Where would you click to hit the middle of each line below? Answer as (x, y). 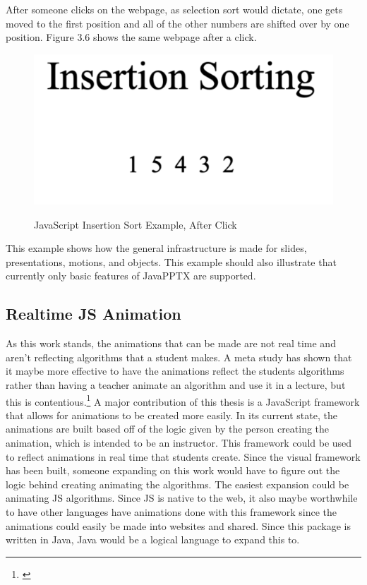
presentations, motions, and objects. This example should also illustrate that (171, 261)
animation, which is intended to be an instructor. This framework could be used (179, 442)
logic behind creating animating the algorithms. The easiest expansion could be (178, 484)
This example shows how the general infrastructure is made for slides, (156, 248)
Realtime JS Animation (94, 314)
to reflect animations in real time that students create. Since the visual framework (183, 456)
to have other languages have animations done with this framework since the (172, 511)
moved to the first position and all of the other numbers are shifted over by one (178, 23)
